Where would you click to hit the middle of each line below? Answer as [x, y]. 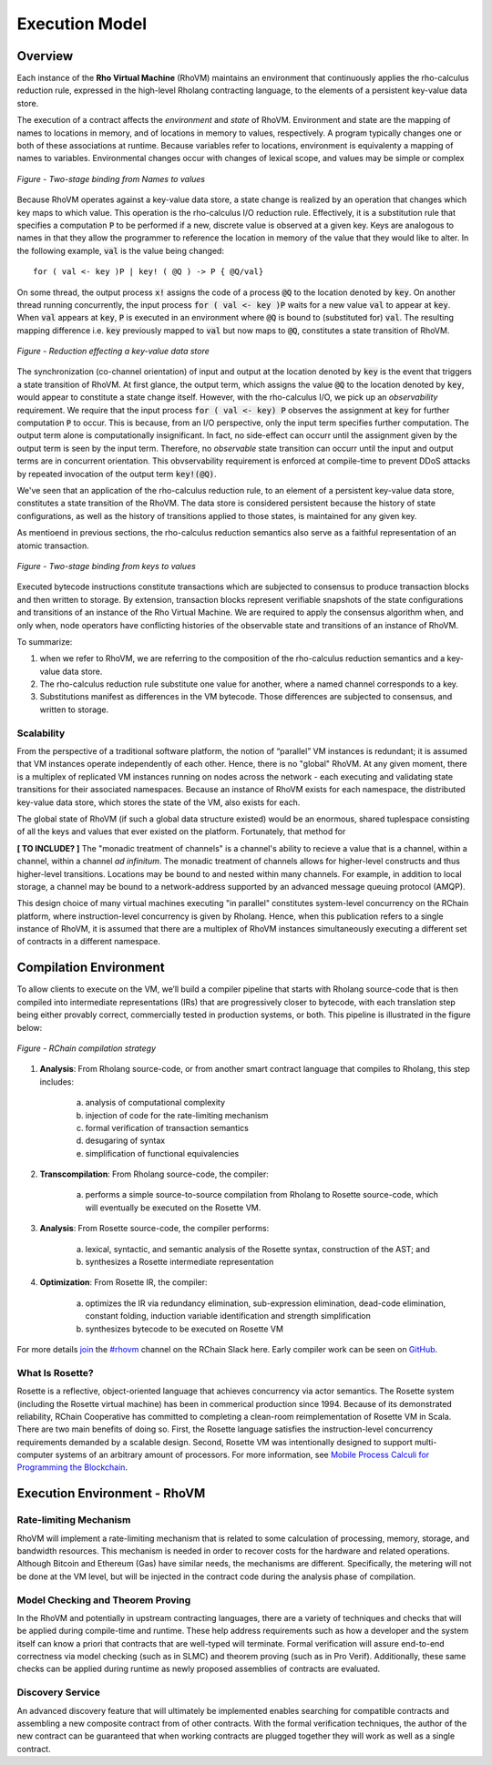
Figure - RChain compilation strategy [87, 1048]
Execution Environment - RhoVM [111, 1494]
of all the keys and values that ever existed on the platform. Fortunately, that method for [181, 831]
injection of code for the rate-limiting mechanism [177, 1115]
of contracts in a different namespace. [89, 942]
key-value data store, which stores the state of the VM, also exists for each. [159, 802]
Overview [45, 56]
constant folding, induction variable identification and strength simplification [228, 1316]
